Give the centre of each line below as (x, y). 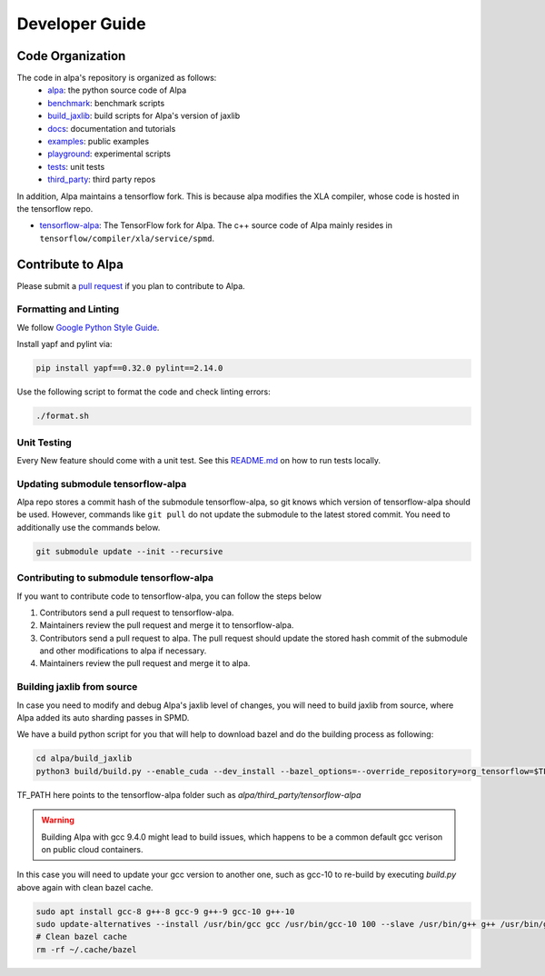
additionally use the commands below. (89, 527)
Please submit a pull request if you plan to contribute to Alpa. (131, 285)
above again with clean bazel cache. (85, 887)
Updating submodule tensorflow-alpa (102, 483)
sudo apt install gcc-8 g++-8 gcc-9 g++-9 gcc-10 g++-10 (165, 911)
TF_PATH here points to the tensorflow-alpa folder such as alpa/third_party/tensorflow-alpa (189, 794)
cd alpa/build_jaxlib (84, 758)
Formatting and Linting (68, 309)
